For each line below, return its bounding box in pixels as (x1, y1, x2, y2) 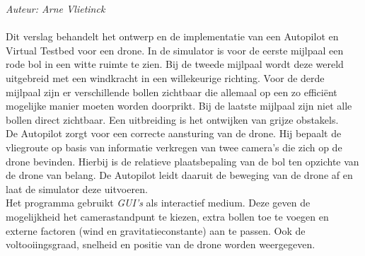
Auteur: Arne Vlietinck (6, 1, 105, 16)
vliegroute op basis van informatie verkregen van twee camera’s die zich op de (6, 139, 342, 154)
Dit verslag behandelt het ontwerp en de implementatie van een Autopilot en (6, 29, 339, 44)
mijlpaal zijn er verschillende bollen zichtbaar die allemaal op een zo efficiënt (6, 84, 337, 99)
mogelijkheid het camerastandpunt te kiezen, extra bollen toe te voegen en (6, 209, 329, 223)
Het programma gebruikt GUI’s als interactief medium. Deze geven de (6, 195, 311, 210)
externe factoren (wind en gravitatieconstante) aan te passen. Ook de (6, 223, 306, 238)
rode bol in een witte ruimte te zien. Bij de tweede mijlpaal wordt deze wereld (6, 57, 344, 71)
